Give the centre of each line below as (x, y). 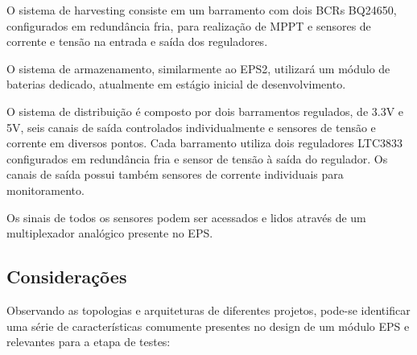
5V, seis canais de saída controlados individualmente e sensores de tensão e (191, 127)
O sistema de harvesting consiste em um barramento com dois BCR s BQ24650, (202, 10)
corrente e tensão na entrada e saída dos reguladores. (137, 41)
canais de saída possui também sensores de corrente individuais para (175, 174)
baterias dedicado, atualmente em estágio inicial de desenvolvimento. (176, 84)
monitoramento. (45, 190)
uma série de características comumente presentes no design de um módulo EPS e (208, 326)
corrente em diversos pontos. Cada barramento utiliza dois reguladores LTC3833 (204, 143)
